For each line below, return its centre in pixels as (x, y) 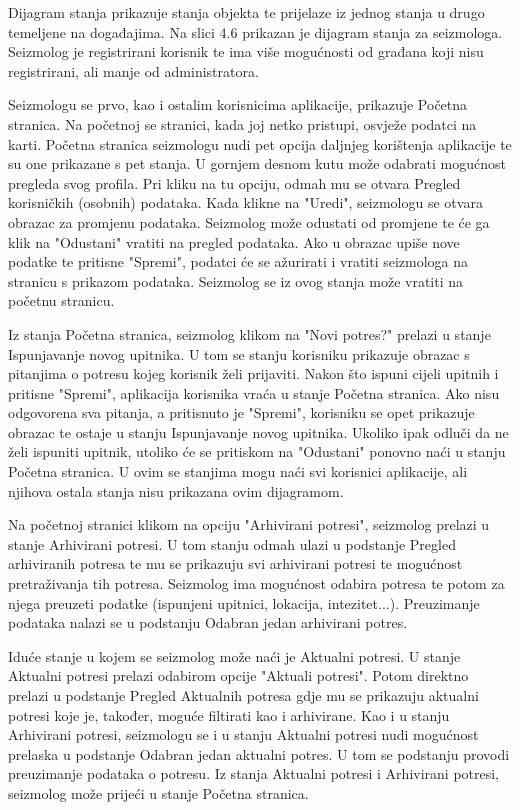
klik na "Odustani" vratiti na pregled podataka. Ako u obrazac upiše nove (234, 241)
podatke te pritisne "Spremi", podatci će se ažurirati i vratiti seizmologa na (238, 261)
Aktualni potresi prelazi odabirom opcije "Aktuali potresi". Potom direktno (238, 675)
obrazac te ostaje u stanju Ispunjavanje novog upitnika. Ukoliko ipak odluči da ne (258, 431)
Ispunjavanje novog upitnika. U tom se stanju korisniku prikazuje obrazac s (239, 353)
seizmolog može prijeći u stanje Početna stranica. (158, 792)
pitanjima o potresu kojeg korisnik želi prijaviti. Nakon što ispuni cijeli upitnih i (253, 373)
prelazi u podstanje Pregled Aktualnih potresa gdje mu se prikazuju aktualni (243, 695)
